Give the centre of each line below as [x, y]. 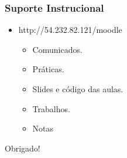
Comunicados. [57, 49]
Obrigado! [23, 148]
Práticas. [48, 69]
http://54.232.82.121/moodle [70, 30]
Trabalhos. [51, 108]
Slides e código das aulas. [78, 89]
